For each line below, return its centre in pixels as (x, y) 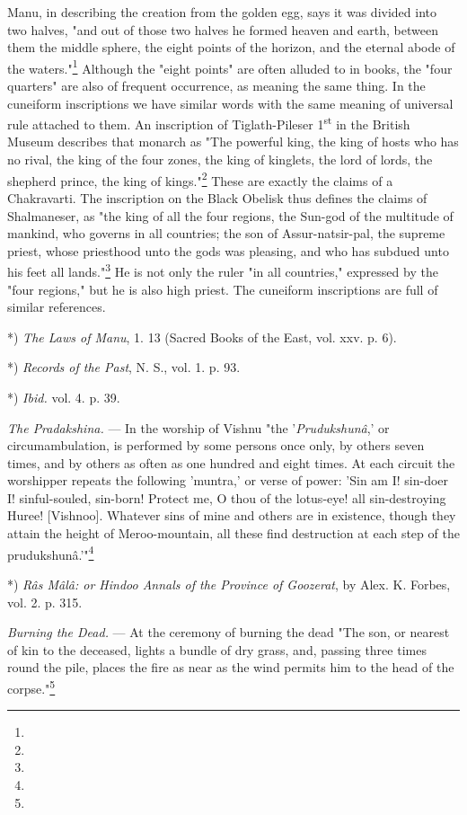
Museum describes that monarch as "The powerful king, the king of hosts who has (233, 142)
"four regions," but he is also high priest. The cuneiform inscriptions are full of (223, 289)
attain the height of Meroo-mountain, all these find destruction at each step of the (233, 533)
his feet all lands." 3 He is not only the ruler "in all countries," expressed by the (223, 270)
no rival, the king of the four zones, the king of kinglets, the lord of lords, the (220, 159)
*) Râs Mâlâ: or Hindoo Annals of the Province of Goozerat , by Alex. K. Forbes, (229, 584)
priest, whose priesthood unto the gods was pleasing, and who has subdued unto (228, 250)
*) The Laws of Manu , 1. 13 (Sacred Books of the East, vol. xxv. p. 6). (202, 337)
